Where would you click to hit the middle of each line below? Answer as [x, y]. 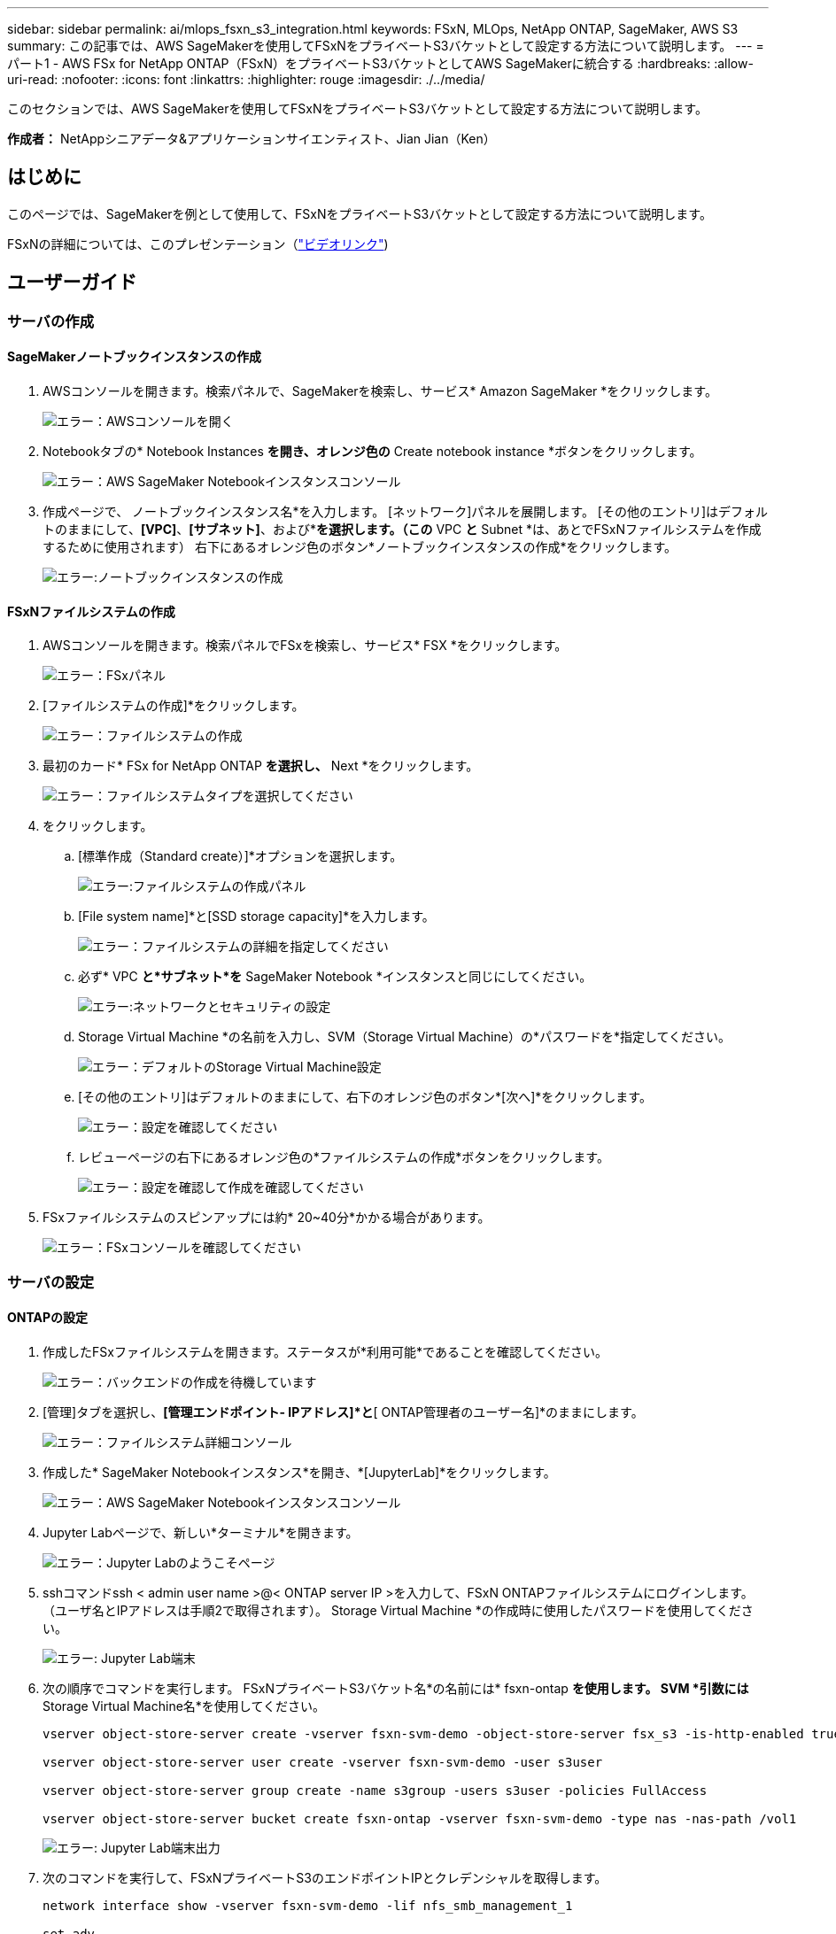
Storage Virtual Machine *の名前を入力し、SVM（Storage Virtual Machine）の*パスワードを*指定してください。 [405, 1037]
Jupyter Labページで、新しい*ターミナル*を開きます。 [201, 1532]
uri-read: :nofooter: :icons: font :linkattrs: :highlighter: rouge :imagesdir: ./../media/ [246, 79]
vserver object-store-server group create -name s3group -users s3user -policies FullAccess [375, 1790]
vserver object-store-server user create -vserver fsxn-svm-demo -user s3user [323, 1762]
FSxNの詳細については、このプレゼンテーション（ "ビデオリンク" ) [198, 244]
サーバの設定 [50, 1282]
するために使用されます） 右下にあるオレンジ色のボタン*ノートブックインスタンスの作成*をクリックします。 [360, 546]
